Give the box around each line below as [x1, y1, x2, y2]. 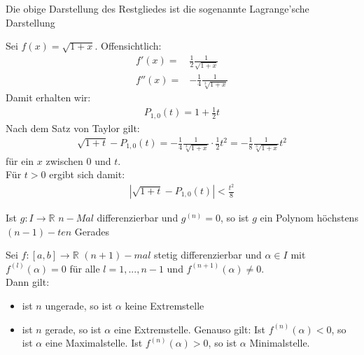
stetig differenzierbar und [154, 247, 262, 262]
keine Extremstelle [125, 298, 204, 312]
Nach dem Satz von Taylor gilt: [6, 120, 140, 135]
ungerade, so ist [45, 298, 113, 312]
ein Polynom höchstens [260, 210, 358, 225]
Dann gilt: [6, 275, 50, 289]
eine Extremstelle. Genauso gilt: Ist [113, 321, 265, 336]
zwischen [45, 153, 83, 168]
